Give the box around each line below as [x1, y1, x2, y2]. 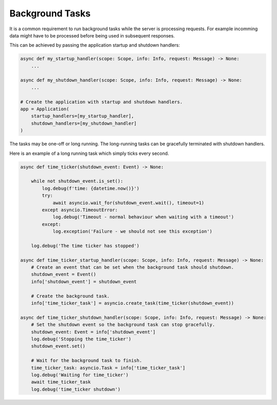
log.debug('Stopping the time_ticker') [31, 336, 132, 342]
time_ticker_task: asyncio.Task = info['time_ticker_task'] [31, 364, 186, 371]
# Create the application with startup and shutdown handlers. [20, 99, 183, 105]
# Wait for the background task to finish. [31, 358, 142, 363]
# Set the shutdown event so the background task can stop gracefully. [31, 322, 215, 328]
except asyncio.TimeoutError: [42, 207, 118, 213]
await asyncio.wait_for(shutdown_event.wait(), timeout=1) [52, 200, 205, 206]
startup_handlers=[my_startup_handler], [31, 113, 134, 119]
